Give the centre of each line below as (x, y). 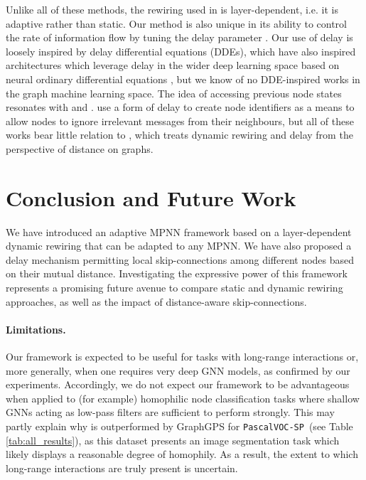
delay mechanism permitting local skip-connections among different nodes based (180, 259)
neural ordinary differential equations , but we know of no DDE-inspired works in (183, 79)
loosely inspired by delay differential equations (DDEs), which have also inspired (181, 51)
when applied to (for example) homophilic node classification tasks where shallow (183, 398)
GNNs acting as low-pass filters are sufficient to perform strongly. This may (170, 412)
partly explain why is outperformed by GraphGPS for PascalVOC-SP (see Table (179, 426)
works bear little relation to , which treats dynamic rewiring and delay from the (179, 135)
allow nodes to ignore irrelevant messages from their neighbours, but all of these (180, 121)
